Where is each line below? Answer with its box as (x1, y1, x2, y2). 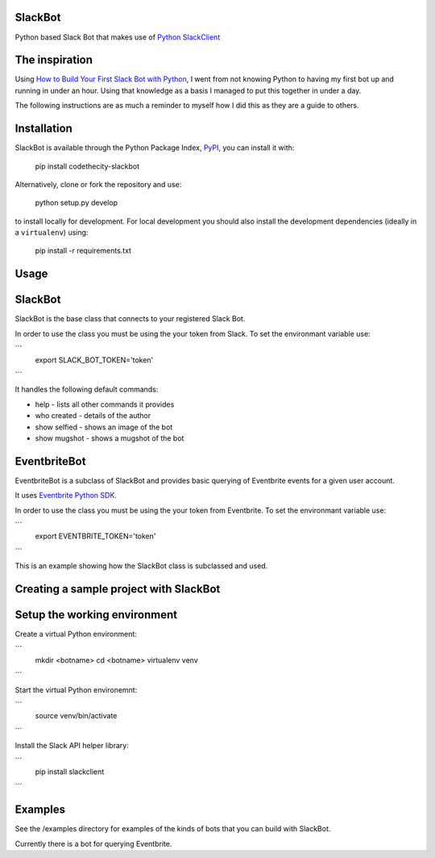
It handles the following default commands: (14, 384, 159, 395)
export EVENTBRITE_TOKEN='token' (35, 531, 156, 541)
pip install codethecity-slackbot (35, 161, 140, 171)
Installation (14, 122, 72, 136)
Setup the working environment (14, 608, 177, 622)
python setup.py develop (35, 198, 118, 207)
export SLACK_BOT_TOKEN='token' (35, 355, 154, 365)
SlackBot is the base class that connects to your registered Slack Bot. (14, 314, 246, 324)
